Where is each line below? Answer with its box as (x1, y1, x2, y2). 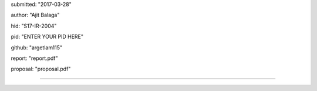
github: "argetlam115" (11, 44, 63, 51)
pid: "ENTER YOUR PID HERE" (11, 33, 83, 41)
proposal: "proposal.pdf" (11, 65, 71, 73)
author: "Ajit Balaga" (11, 12, 60, 19)
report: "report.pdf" (11, 55, 58, 62)
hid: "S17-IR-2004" (11, 22, 57, 29)
